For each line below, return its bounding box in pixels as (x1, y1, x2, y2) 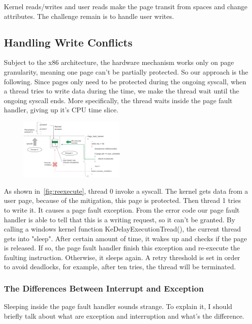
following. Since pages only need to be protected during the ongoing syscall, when (4, 76, 247, 86)
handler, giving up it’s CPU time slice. (4, 105, 119, 115)
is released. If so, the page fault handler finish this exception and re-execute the (4, 243, 240, 253)
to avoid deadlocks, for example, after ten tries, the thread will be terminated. (4, 262, 236, 272)
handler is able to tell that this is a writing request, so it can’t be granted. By (4, 214, 236, 224)
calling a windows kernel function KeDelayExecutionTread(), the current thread (4, 224, 241, 234)
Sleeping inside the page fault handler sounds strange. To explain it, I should (4, 301, 233, 311)
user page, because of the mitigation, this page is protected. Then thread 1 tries (4, 195, 241, 205)
